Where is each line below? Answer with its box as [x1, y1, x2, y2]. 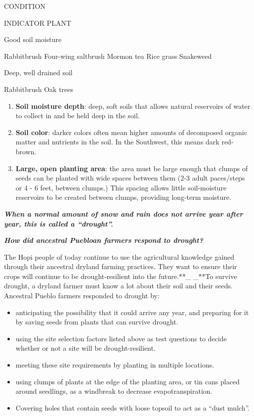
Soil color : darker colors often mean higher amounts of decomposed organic [15, 127, 247, 137]
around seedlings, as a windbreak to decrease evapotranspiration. [15, 386, 212, 396]
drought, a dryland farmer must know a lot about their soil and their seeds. [4, 280, 233, 291]
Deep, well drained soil [4, 67, 73, 78]
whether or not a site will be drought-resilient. [15, 343, 156, 353]
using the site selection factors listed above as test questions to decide [15, 333, 227, 343]
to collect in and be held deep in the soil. [15, 110, 140, 121]
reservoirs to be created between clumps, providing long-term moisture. [15, 192, 231, 202]
